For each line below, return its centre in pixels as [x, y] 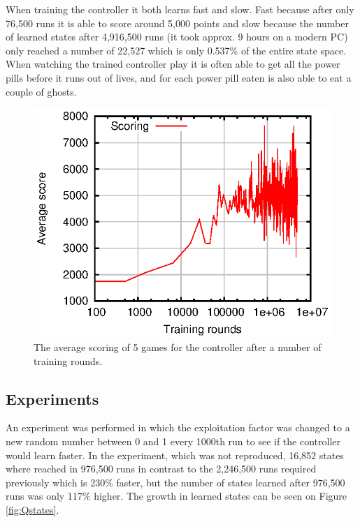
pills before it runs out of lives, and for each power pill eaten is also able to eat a [179, 77]
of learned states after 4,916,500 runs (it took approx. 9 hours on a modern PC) [177, 37]
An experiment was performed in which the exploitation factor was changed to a [178, 427]
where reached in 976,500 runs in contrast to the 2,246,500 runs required [161, 469]
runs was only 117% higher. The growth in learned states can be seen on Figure [177, 496]
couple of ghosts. [41, 91]
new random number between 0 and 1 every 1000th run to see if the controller [173, 441]
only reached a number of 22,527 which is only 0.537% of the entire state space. [176, 50]
